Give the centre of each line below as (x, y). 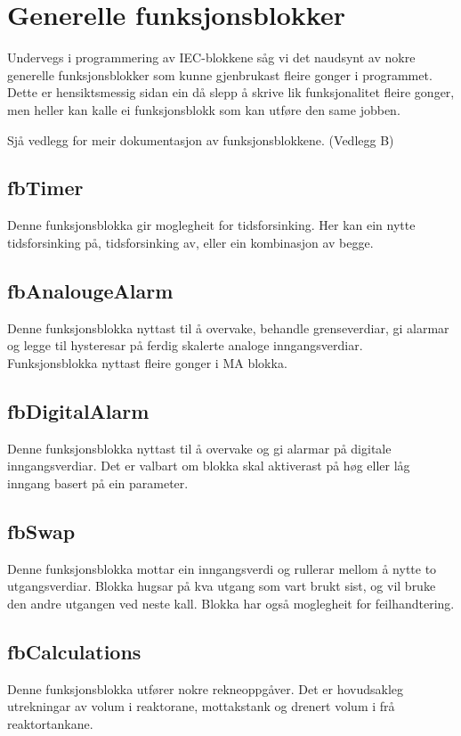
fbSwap (41, 531)
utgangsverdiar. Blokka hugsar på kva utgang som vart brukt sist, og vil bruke (222, 586)
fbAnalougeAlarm (90, 290)
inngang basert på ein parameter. (98, 482)
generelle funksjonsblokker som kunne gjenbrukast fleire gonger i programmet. (220, 74)
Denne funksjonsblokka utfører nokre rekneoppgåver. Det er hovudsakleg (206, 688)
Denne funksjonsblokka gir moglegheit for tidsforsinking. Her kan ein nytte (211, 225)
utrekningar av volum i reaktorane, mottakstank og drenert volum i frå (201, 706)
